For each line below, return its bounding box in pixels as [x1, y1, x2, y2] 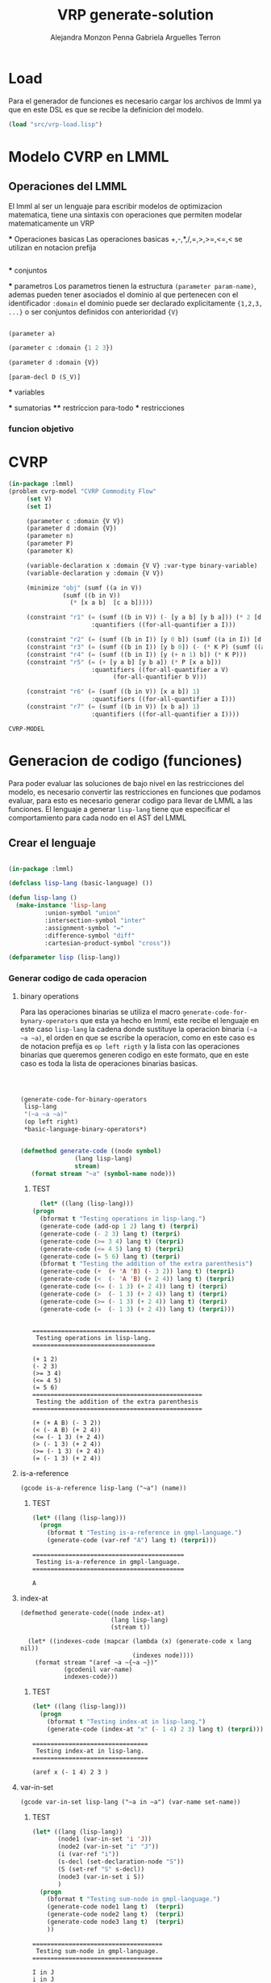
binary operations [19, 991, 79, 1000]
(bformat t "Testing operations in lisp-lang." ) [39, 1215, 206, 1223]
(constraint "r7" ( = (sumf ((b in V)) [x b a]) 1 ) [26, 703, 200, 711]
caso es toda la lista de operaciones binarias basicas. [19, 1058, 198, 1068]
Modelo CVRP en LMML [8, 147, 169, 166]
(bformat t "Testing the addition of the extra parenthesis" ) [39, 1260, 253, 1268]
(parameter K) [26, 548, 74, 556]
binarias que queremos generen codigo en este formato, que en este [19, 1050, 249, 1059]
